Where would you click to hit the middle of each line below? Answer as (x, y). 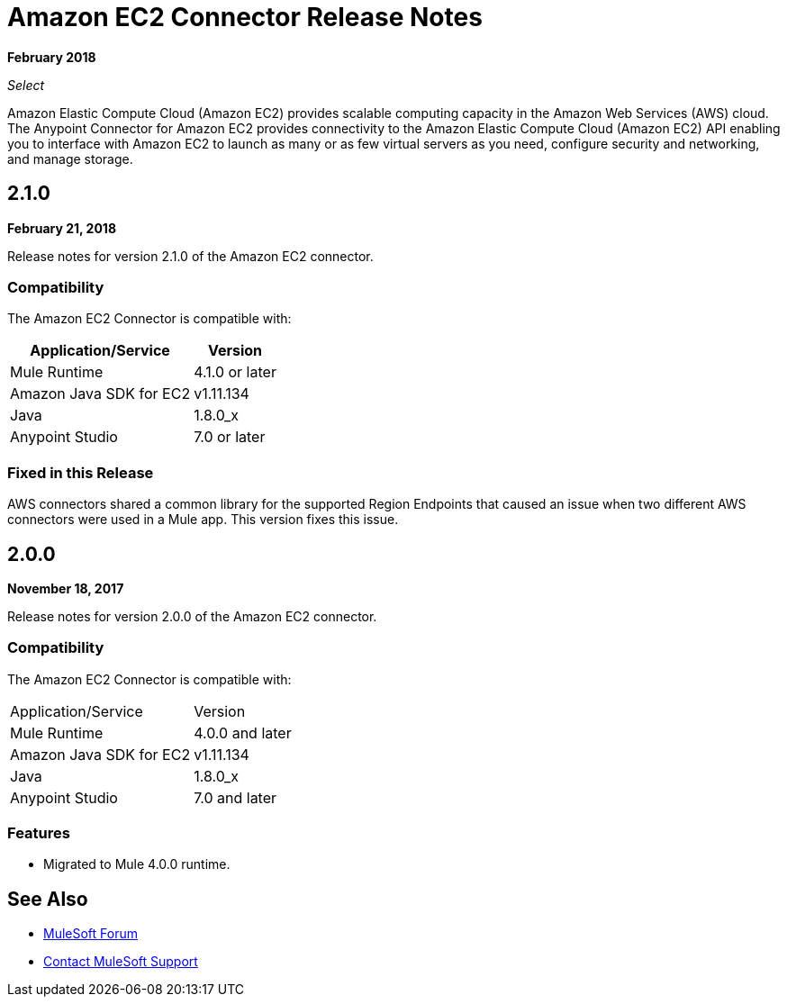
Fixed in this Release (81, 472)
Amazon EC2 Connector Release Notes (245, 17)
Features (39, 833)
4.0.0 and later (243, 733)
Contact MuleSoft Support (121, 962)
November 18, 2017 (66, 588)
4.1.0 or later (235, 372)
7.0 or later (230, 437)
